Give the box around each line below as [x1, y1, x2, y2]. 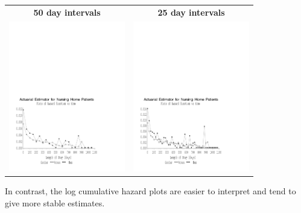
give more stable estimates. [5, 196, 105, 209]
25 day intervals [157, 5, 225, 18]
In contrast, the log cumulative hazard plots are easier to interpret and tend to [5, 185, 296, 197]
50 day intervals [33, 5, 101, 18]
